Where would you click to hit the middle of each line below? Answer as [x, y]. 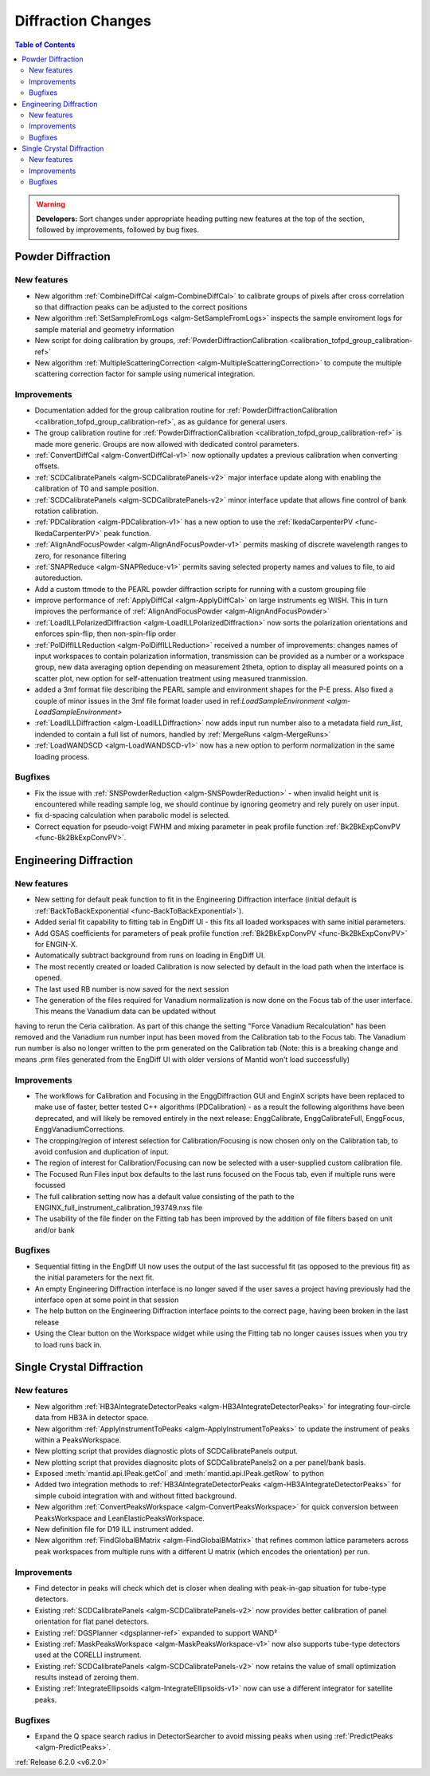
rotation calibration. [66, 511]
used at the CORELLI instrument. [88, 1655]
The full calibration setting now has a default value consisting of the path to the [164, 1196]
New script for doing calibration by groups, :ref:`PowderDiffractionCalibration [161, 341]
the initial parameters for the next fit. [94, 1277]
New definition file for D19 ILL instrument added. [114, 1529]
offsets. [47, 466]
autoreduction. [59, 578]
